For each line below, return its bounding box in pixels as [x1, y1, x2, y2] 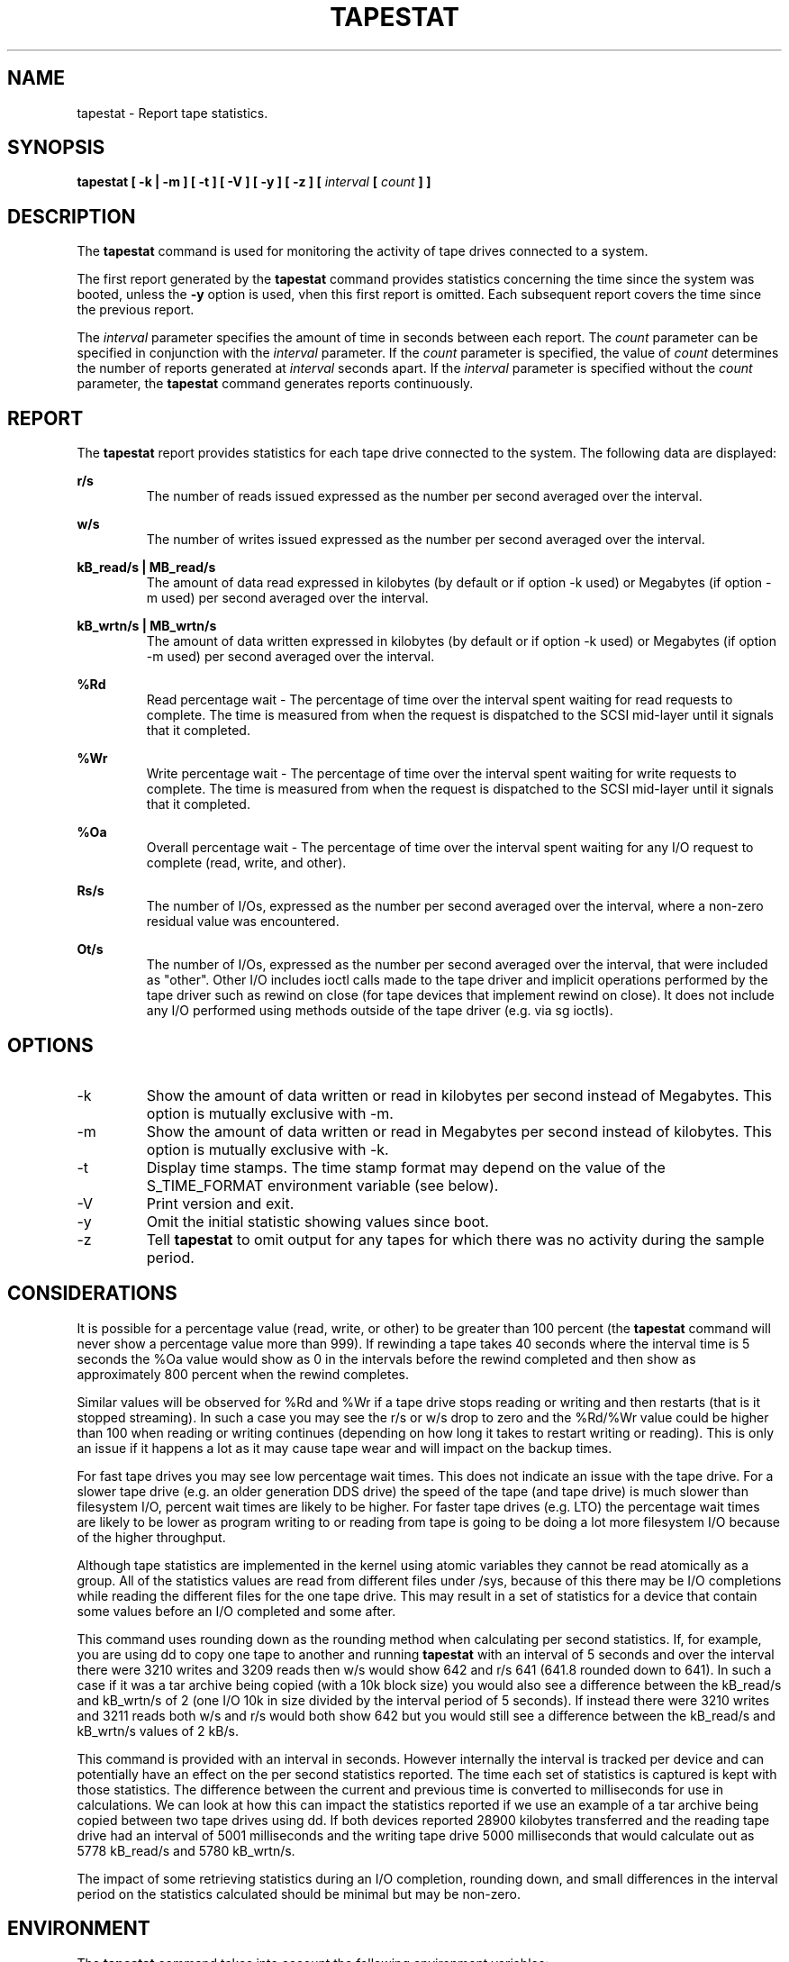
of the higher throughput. [77, 1529, 226, 1545]
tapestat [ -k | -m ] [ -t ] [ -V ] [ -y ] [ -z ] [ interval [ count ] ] [77, 174, 431, 190]
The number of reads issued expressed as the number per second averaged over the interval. [146, 488, 703, 504]
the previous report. [77, 302, 195, 318]
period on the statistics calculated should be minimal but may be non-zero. [77, 1885, 521, 1902]
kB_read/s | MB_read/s [77, 559, 216, 576]
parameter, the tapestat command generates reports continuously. [77, 376, 474, 392]
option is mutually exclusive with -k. [146, 1140, 389, 1158]
